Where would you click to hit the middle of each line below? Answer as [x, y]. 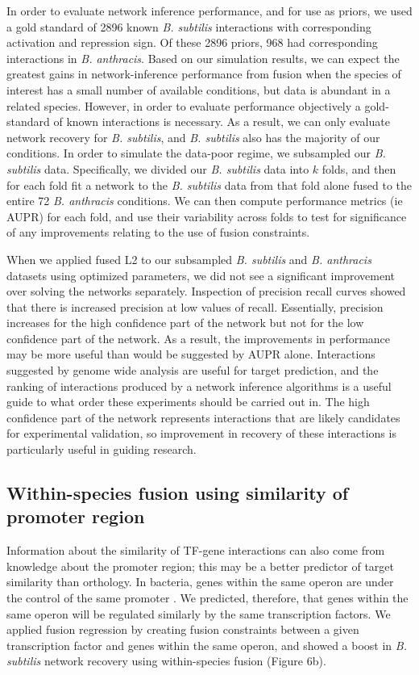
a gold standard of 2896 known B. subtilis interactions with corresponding [189, 26]
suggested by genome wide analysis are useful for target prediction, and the [193, 370]
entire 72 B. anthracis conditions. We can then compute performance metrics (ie [205, 201]
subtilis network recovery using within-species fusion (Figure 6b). [166, 661]
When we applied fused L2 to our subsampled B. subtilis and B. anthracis [189, 259]
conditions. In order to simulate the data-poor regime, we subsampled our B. [196, 153]
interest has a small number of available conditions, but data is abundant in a [199, 89]
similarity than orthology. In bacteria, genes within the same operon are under [200, 582]
